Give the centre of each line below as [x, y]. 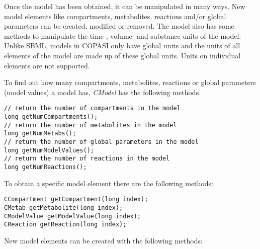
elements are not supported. [47, 65]
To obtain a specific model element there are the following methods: [109, 183]
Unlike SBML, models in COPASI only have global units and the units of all [122, 46]
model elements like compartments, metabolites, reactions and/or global [115, 16]
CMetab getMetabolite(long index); [64, 207]
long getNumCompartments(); [51, 117]
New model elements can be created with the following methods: [103, 240]
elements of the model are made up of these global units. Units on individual [122, 55]
